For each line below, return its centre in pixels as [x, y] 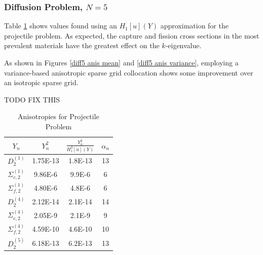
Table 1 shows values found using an [61, 26]
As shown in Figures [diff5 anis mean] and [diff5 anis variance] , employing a [121, 62]
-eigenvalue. [183, 45]
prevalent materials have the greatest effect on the [82, 45]
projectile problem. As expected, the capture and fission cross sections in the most [132, 35]
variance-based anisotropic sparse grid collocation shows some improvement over [129, 72]
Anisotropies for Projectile [59, 116]
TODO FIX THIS [32, 99]
